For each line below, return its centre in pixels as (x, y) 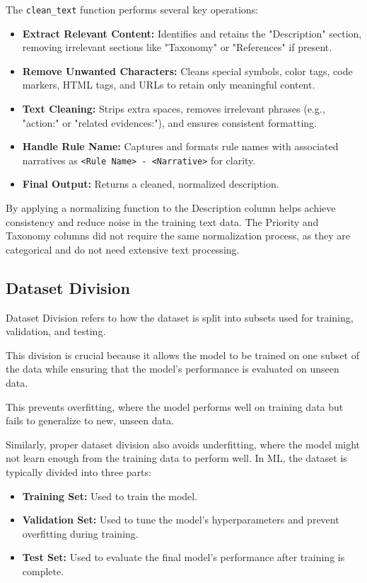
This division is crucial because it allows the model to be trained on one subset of (182, 355)
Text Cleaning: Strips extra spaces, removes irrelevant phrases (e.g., (174, 109)
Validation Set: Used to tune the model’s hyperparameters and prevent (181, 520)
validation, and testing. (56, 331)
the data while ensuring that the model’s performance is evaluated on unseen (173, 369)
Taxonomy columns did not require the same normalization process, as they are (178, 236)
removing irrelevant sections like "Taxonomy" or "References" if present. (177, 47)
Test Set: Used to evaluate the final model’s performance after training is (183, 557)
